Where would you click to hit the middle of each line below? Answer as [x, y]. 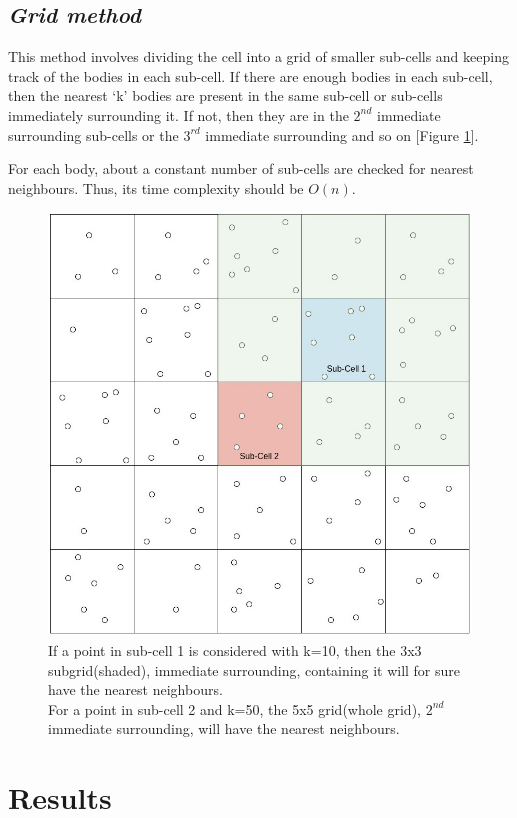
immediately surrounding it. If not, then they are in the [178, 114]
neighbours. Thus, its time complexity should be [156, 187]
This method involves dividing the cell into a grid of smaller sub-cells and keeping [258, 56]
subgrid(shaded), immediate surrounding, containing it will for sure [254, 669]
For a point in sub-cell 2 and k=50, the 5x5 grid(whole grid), [234, 708]
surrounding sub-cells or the [93, 134]
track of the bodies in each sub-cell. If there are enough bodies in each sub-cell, [250, 75]
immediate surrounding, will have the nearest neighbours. [224, 728]
